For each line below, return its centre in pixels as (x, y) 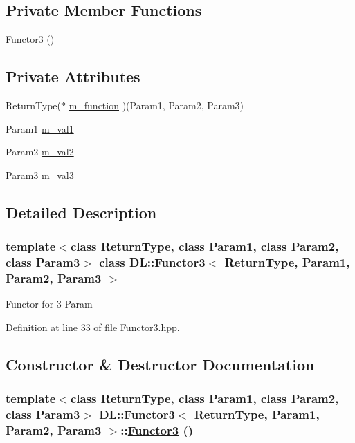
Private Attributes (73, 76)
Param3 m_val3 (40, 175)
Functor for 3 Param (49, 304)
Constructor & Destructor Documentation (160, 364)
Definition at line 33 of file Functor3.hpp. (93, 327)
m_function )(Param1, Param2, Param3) (156, 105)
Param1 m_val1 (40, 128)
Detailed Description (81, 212)
